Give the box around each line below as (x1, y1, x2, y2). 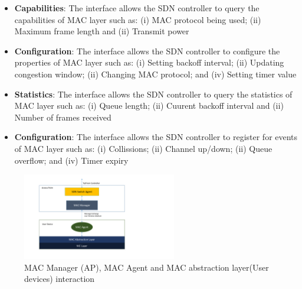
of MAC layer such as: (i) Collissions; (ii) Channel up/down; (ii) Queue (14, 142, 273, 154)
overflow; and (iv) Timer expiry (14, 154, 129, 166)
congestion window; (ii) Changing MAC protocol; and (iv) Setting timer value (14, 67, 297, 80)
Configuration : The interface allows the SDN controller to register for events (14, 131, 298, 143)
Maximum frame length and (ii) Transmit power (14, 25, 189, 37)
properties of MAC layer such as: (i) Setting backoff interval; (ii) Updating (14, 56, 284, 69)
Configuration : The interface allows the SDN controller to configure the (14, 44, 280, 57)
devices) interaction (24, 272, 95, 285)
